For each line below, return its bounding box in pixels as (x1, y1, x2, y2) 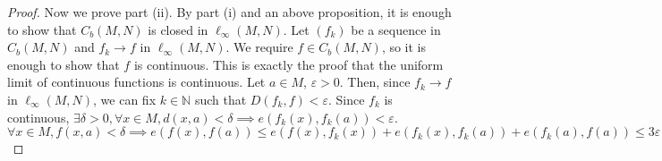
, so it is (381, 38, 427, 56)
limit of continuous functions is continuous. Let (7, 72, 266, 91)
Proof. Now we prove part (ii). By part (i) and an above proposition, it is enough (7, 3, 452, 21)
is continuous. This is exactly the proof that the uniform (133, 55, 444, 73)
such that (194, 89, 247, 108)
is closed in (148, 20, 208, 38)
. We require (225, 38, 293, 56)
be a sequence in (351, 20, 441, 38)
